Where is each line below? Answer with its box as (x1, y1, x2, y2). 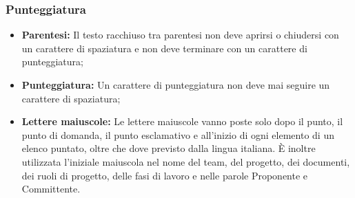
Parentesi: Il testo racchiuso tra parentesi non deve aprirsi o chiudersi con (21, 27, 339, 42)
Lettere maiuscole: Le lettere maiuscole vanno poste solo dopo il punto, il (21, 114, 343, 129)
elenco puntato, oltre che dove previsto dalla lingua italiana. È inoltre (21, 141, 316, 155)
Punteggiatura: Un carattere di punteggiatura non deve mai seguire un (21, 78, 330, 91)
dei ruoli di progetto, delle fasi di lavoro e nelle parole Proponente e (21, 168, 308, 182)
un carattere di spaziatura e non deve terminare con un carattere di (21, 41, 307, 55)
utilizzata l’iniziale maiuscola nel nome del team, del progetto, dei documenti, (21, 154, 350, 168)
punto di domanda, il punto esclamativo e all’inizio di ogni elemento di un (21, 127, 334, 142)
